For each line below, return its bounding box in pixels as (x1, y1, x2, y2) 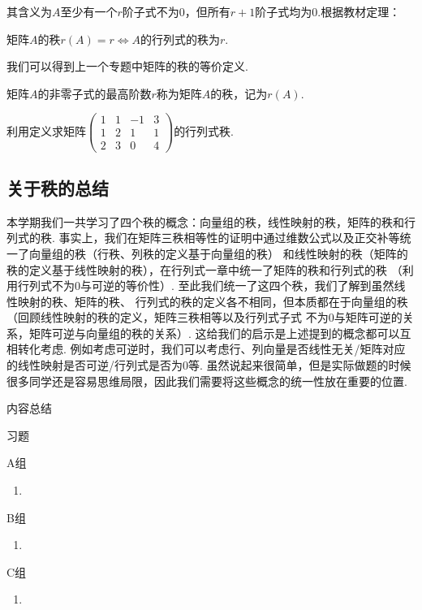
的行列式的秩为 (140, 30, 221, 47)
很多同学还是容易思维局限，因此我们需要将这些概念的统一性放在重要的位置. (6, 372, 407, 389)
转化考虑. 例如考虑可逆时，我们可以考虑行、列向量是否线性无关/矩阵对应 (17, 340, 406, 357)
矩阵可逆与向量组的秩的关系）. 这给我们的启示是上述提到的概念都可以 (28, 324, 400, 341)
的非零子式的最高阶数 (37, 84, 152, 102)
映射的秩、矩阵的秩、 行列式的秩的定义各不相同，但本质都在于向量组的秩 (17, 292, 408, 309)
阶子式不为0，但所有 (122, 3, 230, 19)
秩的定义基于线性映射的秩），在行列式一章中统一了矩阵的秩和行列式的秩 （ (6, 261, 403, 278)
